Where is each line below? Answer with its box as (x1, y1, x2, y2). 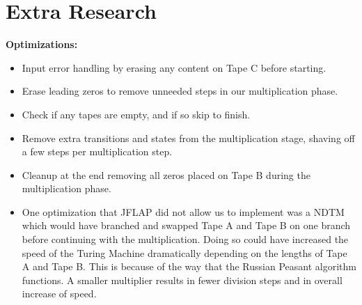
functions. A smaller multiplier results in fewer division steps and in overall (22, 272, 343, 287)
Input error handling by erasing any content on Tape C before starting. (22, 60, 326, 75)
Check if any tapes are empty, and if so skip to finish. (22, 107, 251, 121)
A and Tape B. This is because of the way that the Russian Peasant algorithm (22, 259, 356, 274)
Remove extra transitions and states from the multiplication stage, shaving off (22, 130, 355, 145)
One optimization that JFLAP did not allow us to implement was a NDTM (22, 204, 345, 219)
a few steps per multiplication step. (22, 144, 173, 159)
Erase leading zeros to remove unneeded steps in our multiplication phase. (22, 84, 338, 98)
